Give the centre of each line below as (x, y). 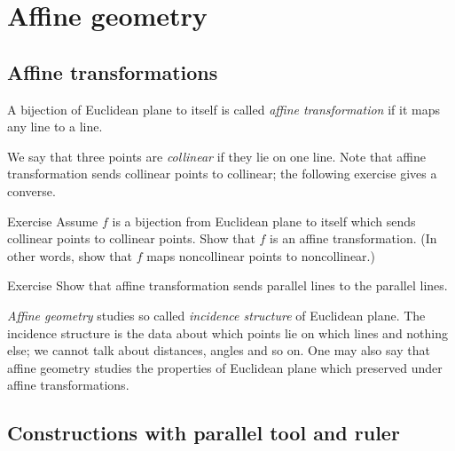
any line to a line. (55, 127)
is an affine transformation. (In (353, 238)
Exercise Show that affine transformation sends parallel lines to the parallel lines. (227, 285)
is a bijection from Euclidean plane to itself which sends (264, 221)
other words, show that (70, 255)
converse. (31, 190)
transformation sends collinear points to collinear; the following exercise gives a (222, 174)
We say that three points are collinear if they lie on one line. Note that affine (216, 156)
